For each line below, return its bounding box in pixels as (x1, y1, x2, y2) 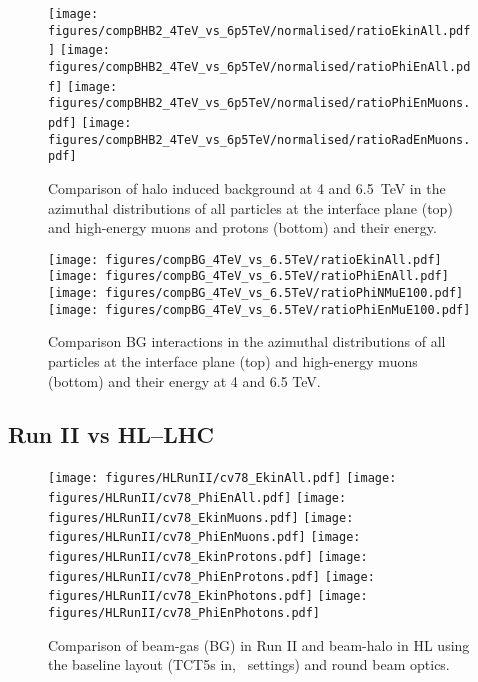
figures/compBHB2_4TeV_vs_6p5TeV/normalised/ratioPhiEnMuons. (48, 96, 471, 111)
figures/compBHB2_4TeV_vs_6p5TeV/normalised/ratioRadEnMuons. (48, 132, 471, 147)
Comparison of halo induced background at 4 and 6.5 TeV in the (48, 177, 446, 198)
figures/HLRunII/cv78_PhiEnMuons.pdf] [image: (48, 530, 361, 545)
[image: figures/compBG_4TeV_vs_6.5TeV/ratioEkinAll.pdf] (48, 252, 442, 267)
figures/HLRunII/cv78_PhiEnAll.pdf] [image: (48, 490, 347, 505)
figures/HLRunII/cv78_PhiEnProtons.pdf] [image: (48, 569, 375, 584)
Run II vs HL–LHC (8, 419, 215, 450)
